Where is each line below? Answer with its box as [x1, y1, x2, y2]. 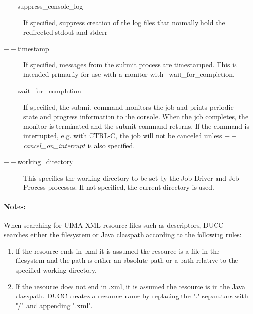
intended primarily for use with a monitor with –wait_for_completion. [23, 69, 235, 79]
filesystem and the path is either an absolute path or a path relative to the [15, 255, 238, 265]
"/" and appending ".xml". [15, 300, 93, 310]
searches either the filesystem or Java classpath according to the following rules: [4, 229, 242, 240]
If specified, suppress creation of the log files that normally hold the [23, 17, 225, 27]
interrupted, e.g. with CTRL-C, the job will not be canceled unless [23, 130, 222, 140]
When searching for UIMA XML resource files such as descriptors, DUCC [4, 220, 224, 230]
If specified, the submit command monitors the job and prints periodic [23, 102, 234, 112]
